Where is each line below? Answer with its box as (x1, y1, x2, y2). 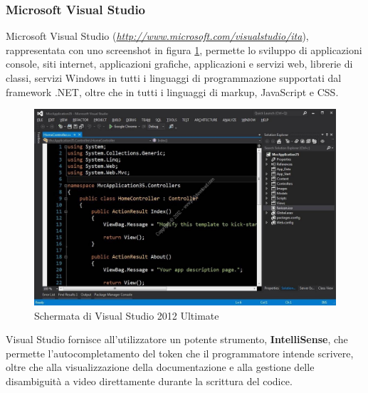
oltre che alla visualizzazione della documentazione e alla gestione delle (6, 360, 315, 374)
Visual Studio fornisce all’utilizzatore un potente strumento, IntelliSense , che (6, 332, 348, 347)
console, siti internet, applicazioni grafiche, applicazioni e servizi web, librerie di (6, 56, 353, 71)
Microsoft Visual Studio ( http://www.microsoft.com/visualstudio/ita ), (6, 28, 309, 43)
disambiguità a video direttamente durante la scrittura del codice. (6, 373, 293, 388)
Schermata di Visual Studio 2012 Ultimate (34, 308, 219, 323)
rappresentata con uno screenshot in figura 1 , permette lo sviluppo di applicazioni (6, 42, 362, 57)
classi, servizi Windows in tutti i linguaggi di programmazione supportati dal (6, 70, 342, 85)
